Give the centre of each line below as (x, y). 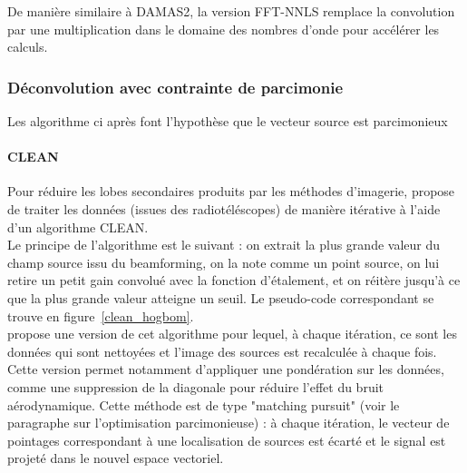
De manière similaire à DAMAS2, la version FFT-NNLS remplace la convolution (231, 11)
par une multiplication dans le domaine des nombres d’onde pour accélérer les (224, 29)
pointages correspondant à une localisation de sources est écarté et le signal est (227, 440)
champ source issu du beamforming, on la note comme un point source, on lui (224, 262)
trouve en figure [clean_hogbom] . (101, 315)
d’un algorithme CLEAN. (78, 227)
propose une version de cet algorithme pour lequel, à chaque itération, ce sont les (232, 334)
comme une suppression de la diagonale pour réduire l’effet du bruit (196, 386)
